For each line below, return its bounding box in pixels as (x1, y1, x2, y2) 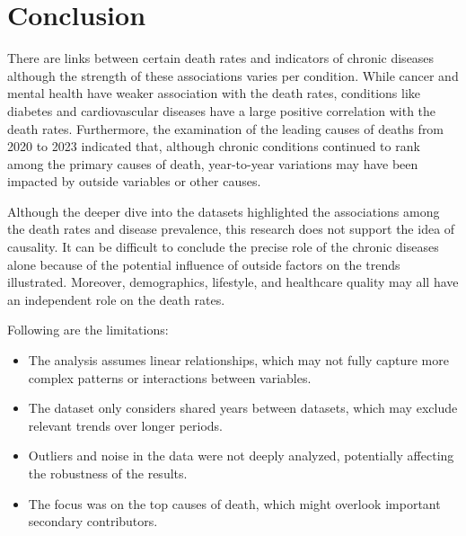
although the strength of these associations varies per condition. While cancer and (7, 66, 459, 85)
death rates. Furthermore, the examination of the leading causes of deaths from (7, 119, 444, 138)
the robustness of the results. (28, 464, 188, 482)
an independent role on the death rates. (7, 290, 225, 308)
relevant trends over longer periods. (28, 415, 223, 434)
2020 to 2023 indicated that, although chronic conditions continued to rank (7, 137, 420, 156)
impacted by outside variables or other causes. (7, 172, 261, 191)
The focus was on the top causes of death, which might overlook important (28, 494, 441, 513)
